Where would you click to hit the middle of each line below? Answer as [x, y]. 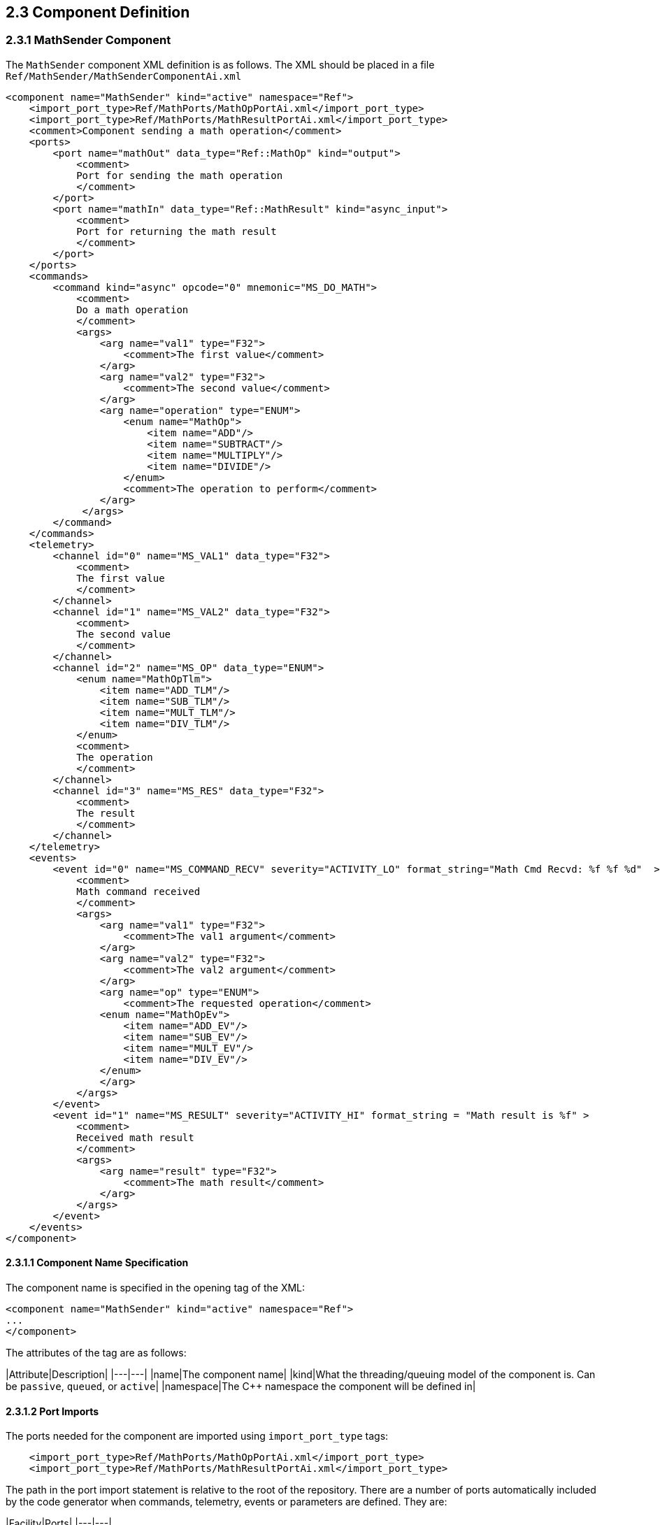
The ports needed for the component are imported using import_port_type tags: [197, 1436]
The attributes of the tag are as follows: [96, 1353]
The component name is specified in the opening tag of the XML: [156, 1288]
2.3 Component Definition [98, 12]
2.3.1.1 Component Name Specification [97, 1263]
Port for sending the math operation [180, 175]
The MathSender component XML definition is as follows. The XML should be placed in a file [220, 64]
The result [106, 813]
